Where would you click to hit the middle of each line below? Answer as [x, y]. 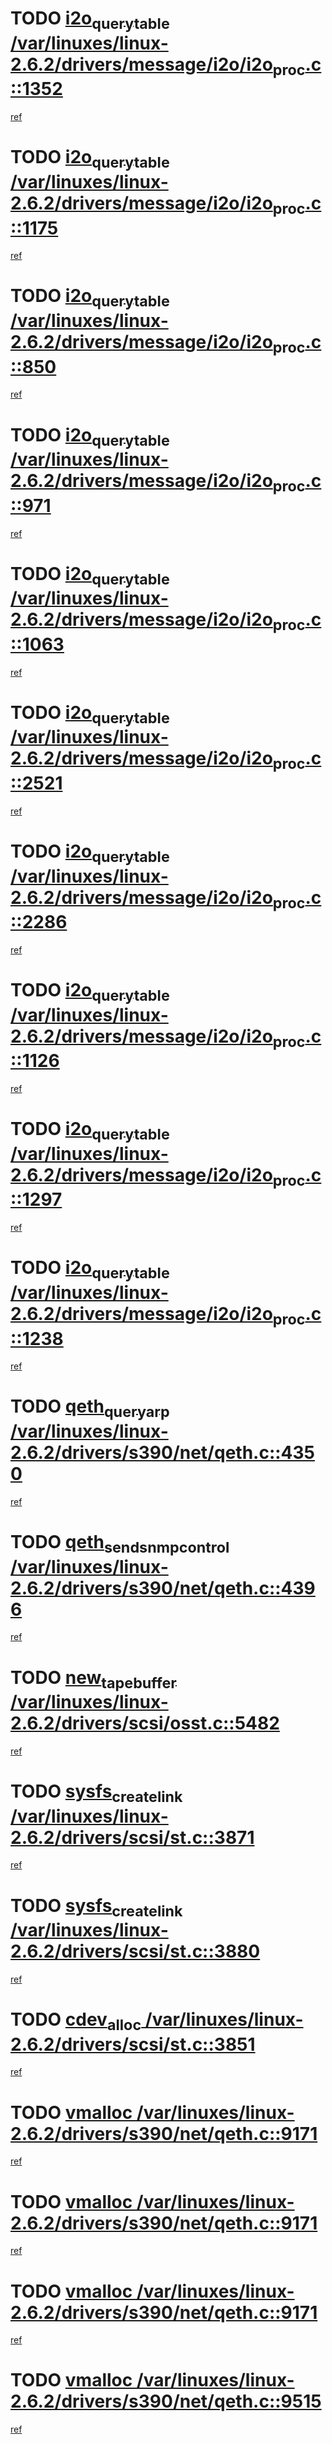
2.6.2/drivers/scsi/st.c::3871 [132, 1837]
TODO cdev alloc [76, 2021]
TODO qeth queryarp [90, 1408]
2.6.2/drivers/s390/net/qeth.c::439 [163, 1588]
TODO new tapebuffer [93, 1679]
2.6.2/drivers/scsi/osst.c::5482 [145, 1723]
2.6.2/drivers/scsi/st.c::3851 [133, 2044]
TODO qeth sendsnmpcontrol [120, 1543]
